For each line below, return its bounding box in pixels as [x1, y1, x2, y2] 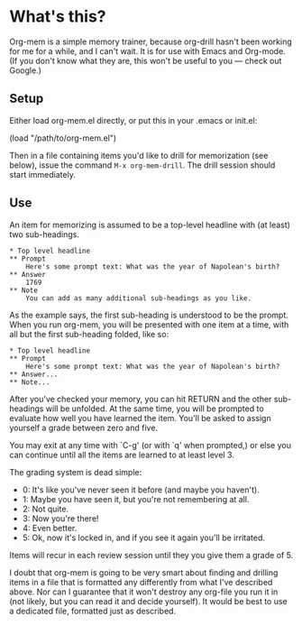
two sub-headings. [9, 228, 79, 240]
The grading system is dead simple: [9, 466, 142, 477]
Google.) [9, 65, 42, 76]
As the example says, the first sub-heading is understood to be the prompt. [9, 309, 288, 320]
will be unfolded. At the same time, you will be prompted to [45, 403, 264, 414]
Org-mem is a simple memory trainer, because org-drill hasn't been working [9, 36, 292, 47]
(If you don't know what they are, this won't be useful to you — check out [9, 55, 282, 66]
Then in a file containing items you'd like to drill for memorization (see [9, 150, 269, 161]
